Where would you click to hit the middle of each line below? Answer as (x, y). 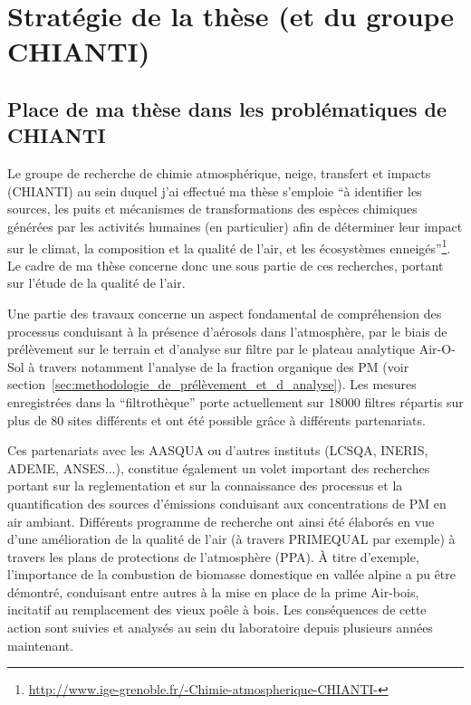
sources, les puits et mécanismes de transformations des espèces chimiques (212, 209)
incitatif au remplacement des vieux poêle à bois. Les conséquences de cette (217, 610)
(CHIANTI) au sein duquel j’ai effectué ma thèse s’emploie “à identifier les (215, 191)
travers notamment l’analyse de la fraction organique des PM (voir (224, 366)
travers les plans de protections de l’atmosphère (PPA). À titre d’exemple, (213, 556)
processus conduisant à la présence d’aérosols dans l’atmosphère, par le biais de (227, 331)
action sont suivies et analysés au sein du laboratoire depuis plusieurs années (220, 628)
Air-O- (437, 349)
